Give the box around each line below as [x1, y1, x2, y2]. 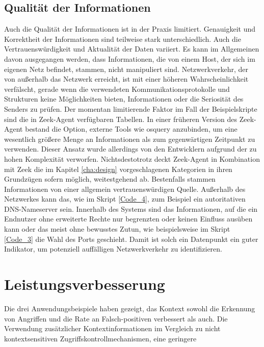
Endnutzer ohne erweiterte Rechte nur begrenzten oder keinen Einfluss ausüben [4, 213, 253, 224]
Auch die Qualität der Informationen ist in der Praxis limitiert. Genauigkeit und [4, 23, 256, 34]
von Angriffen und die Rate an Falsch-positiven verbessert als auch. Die [4, 313, 228, 324]
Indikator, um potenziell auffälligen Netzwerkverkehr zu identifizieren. [4, 243, 222, 254]
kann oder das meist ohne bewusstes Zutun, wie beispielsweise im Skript [4, 224, 230, 234]
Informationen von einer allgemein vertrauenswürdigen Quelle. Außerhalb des [4, 183, 246, 194]
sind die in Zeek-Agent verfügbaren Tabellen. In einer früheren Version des [4, 113, 237, 124]
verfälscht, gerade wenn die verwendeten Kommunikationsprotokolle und [4, 83, 230, 94]
